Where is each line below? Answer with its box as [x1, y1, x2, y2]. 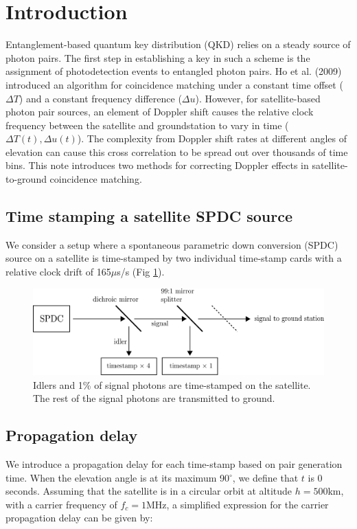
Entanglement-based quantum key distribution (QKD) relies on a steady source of [5, 37, 351, 52]
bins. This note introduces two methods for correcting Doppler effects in [5, 158, 309, 172]
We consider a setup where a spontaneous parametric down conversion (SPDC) [5, 237, 338, 251]
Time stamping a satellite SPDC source [5, 205, 292, 227]
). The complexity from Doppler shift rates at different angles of [77, 131, 347, 146]
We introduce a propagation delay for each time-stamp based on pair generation [5, 456, 343, 471]
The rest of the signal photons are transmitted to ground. [33, 391, 275, 405]
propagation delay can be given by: [5, 510, 153, 525]
